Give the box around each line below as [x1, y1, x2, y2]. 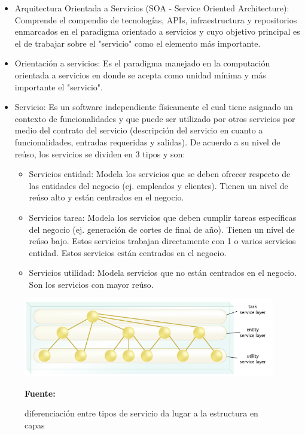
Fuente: [25, 387, 56, 399]
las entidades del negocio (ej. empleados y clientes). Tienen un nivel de [29, 179, 288, 191]
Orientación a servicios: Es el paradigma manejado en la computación [14, 57, 270, 69]
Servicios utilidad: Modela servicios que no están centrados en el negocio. [29, 266, 297, 279]
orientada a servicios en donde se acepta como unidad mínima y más [14, 68, 266, 81]
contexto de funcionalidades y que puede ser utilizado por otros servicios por [14, 112, 295, 124]
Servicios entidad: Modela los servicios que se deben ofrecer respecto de [29, 168, 291, 180]
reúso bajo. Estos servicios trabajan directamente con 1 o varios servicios [29, 235, 296, 247]
